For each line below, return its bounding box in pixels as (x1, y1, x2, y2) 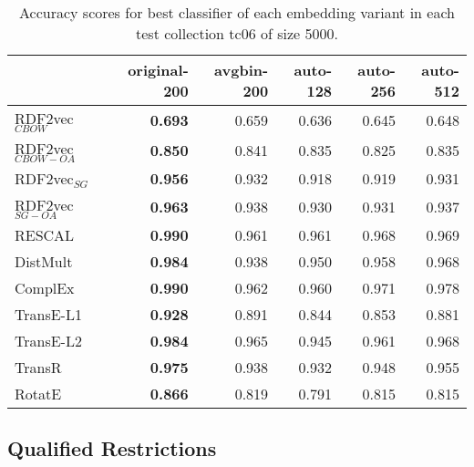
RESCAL (15, 223, 75, 245)
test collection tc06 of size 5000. (136, 23, 338, 44)
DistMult (15, 250, 73, 272)
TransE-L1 (15, 303, 82, 325)
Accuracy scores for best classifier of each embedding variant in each (19, 2, 455, 23)
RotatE (15, 382, 62, 404)
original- (128, 59, 189, 80)
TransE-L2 (15, 329, 82, 351)
